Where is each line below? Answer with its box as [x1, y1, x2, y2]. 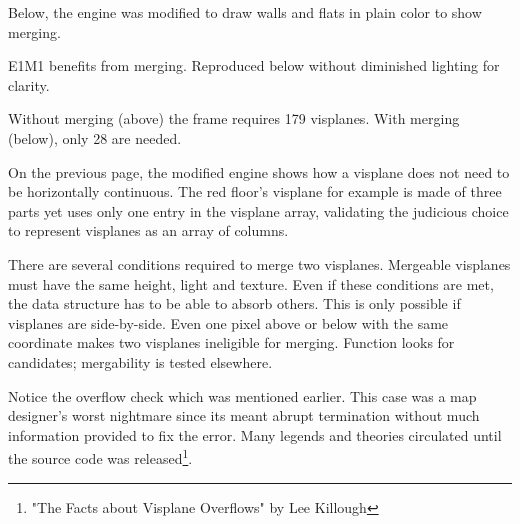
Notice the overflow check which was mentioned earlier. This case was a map [8, 385, 477, 406]
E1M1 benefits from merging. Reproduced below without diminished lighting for [8, 55, 500, 76]
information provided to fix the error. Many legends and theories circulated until [8, 424, 502, 445]
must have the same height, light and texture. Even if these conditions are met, [8, 273, 494, 294]
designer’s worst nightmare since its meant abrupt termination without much [8, 405, 480, 426]
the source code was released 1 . [8, 445, 193, 468]
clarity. [8, 74, 50, 95]
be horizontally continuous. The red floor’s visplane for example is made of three [8, 181, 502, 202]
